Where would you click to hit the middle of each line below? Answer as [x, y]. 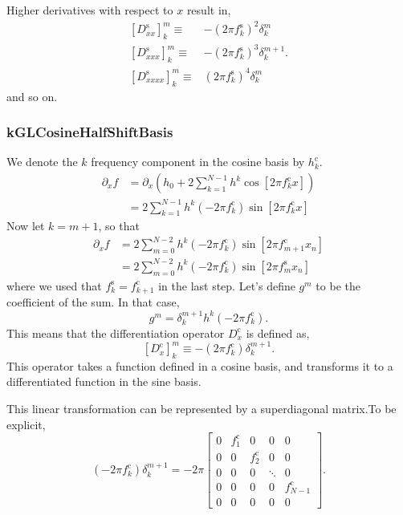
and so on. [32, 96]
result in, [209, 10]
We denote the [42, 162]
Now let [26, 226]
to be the [338, 285]
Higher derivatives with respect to [90, 10]
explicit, [26, 424]
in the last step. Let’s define [227, 285]
